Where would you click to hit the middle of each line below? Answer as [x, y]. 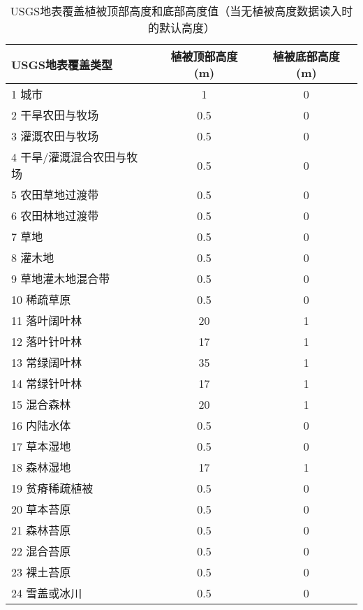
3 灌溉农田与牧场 [55, 136]
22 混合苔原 [41, 551]
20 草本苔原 [41, 509]
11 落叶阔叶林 [47, 320]
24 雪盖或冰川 [47, 593]
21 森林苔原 [41, 530]
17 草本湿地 [41, 446]
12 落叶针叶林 [47, 341]
